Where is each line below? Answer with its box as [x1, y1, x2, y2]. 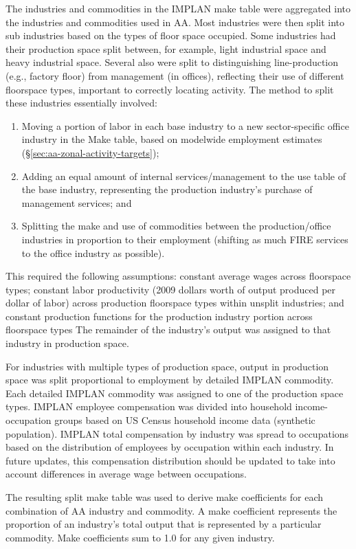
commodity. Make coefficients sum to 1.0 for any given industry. [5, 530, 275, 544]
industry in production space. [5, 336, 129, 350]
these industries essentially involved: [5, 96, 157, 110]
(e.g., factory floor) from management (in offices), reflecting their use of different [5, 68, 344, 82]
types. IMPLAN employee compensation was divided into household [5, 399, 292, 414]
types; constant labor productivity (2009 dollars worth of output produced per [5, 282, 336, 296]
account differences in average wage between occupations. [5, 467, 247, 481]
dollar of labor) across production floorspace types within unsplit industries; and [5, 295, 344, 310]
